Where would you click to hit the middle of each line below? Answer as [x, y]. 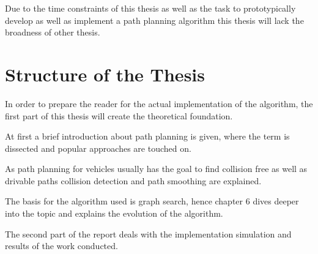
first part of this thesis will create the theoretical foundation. [119, 115]
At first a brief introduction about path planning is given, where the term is [147, 136]
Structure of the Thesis [105, 74]
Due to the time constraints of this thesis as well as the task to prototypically [150, 8]
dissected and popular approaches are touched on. [98, 148]
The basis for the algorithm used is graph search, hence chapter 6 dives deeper [152, 201]
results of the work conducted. [61, 246]
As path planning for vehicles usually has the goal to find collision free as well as [156, 169]
